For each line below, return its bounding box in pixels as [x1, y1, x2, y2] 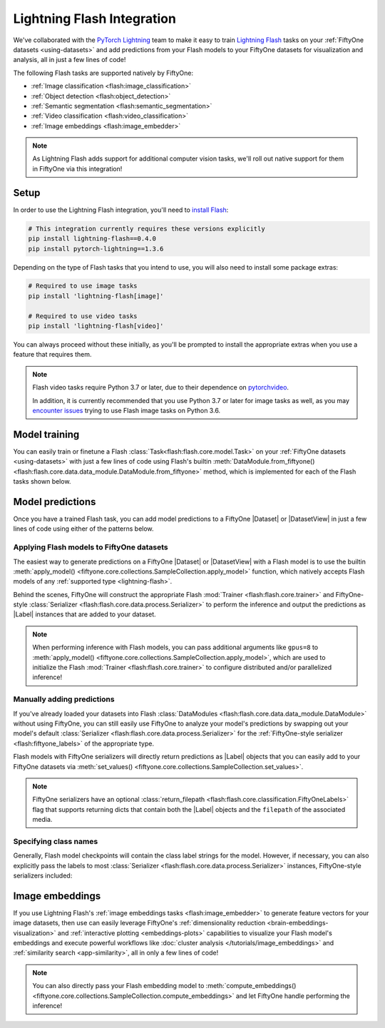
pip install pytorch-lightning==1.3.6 [28, 245, 164, 253]
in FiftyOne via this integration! [32, 164, 123, 173]
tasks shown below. [13, 477, 71, 486]
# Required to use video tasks [28, 312, 138, 320]
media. [32, 815, 53, 824]
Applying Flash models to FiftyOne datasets [13, 542, 168, 552]
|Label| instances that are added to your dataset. [13, 610, 156, 619]
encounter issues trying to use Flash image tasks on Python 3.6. [32, 406, 221, 414]
